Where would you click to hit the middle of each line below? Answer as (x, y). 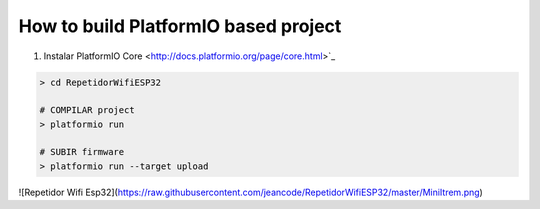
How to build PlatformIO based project (180, 26)
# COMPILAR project (87, 110)
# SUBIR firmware (82, 152)
